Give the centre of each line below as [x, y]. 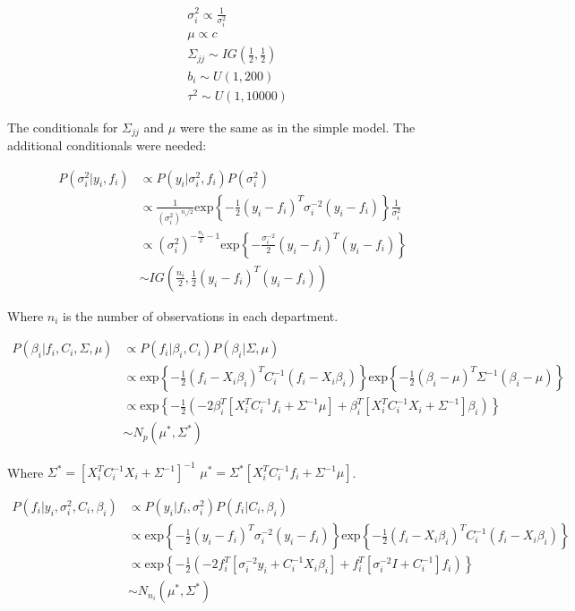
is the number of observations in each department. [201, 315]
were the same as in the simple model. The [297, 127]
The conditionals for [63, 127]
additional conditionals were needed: [107, 145]
